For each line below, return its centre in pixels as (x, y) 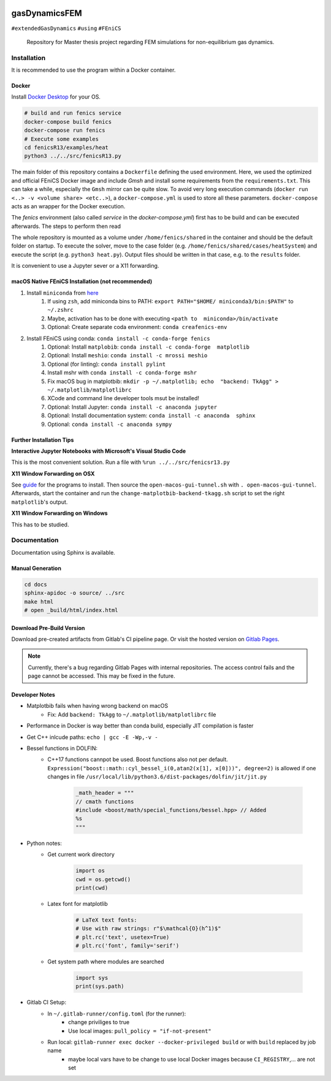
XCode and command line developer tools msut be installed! (123, 398)
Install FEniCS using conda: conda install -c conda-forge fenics (119, 338)
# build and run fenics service (73, 113)
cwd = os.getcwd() (103, 879)
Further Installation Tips (43, 440)
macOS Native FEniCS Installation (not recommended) (82, 281)
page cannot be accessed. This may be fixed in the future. (101, 676)
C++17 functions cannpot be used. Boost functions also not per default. (138, 759)
